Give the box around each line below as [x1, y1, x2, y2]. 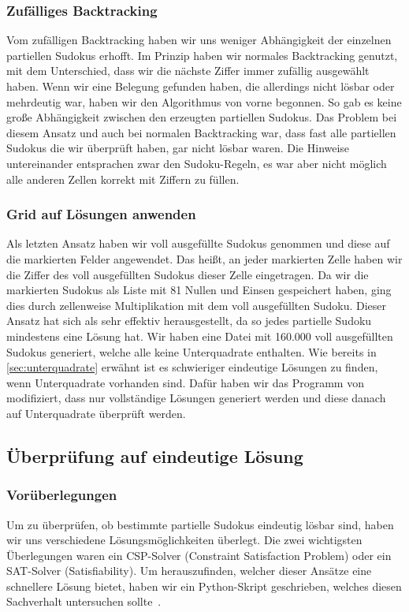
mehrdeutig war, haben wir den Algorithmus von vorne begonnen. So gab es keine [6, 93, 402, 110]
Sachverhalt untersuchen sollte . [6, 593, 162, 610]
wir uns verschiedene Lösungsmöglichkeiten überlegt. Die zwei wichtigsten [6, 532, 363, 548]
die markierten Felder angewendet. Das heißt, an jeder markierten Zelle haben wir [6, 250, 403, 267]
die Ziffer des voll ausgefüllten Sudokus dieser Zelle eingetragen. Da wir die [6, 266, 369, 282]
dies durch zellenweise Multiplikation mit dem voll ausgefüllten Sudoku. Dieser [6, 297, 387, 313]
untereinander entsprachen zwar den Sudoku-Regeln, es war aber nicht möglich [6, 155, 387, 171]
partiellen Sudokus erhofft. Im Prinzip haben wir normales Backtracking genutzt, [6, 47, 398, 63]
